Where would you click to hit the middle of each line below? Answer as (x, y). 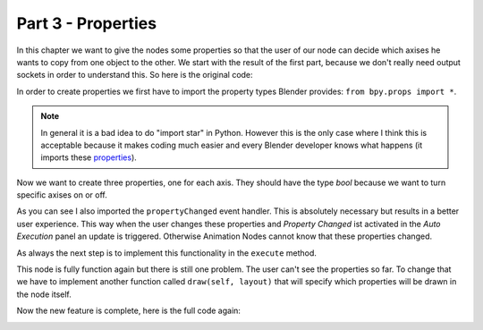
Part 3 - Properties (86, 23)
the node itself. (44, 294)
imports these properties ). (89, 157)
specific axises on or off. (62, 195)
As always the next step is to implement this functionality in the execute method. (167, 253)
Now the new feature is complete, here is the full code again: (129, 311)
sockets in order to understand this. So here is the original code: (135, 75)
